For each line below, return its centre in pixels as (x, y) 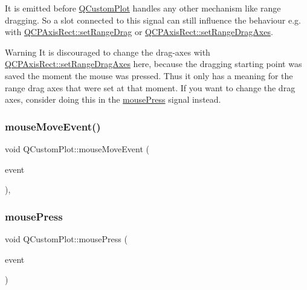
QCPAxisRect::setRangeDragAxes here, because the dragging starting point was (153, 64)
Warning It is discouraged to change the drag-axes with (108, 52)
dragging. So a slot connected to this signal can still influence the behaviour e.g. (153, 20)
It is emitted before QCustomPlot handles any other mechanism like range (143, 8)
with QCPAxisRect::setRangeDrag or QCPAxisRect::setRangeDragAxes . (139, 32)
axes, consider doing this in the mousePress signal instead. (113, 99)
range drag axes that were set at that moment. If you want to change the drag (150, 87)
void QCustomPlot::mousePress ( (66, 238)
